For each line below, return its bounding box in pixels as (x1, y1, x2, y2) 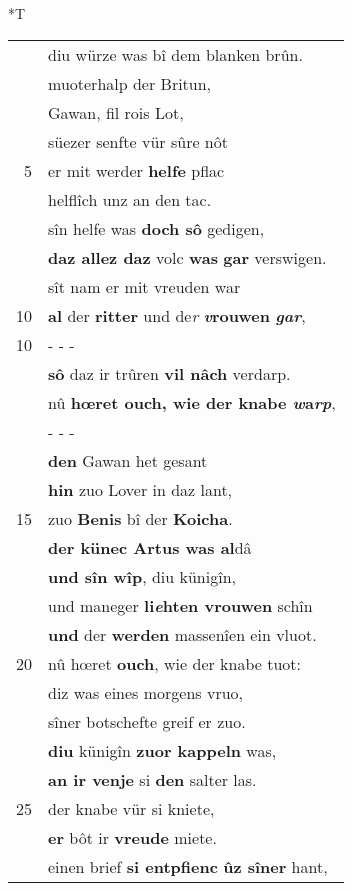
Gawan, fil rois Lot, (48, 100, 184, 124)
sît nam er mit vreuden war (48, 274, 241, 298)
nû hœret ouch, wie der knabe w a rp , (48, 390, 336, 414)
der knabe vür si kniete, (48, 796, 215, 820)
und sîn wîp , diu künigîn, (48, 564, 236, 588)
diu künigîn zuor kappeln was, (48, 738, 277, 762)
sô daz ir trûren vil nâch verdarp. (48, 361, 291, 385)
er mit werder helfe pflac (48, 158, 225, 182)
